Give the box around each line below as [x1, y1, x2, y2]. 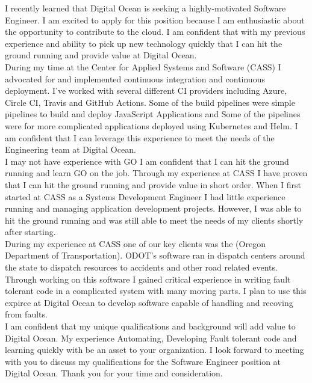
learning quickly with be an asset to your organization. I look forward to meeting [5, 343, 304, 356]
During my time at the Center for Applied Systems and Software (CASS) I [5, 60, 281, 73]
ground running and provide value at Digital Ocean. [5, 49, 197, 61]
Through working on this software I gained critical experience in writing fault [5, 272, 291, 285]
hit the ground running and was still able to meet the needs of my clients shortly [5, 213, 304, 226]
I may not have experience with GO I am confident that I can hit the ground [5, 155, 289, 167]
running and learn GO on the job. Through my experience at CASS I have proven [5, 167, 308, 179]
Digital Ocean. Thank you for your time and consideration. [5, 367, 223, 379]
